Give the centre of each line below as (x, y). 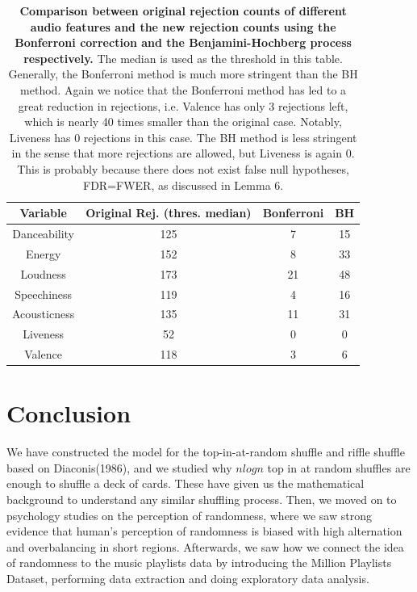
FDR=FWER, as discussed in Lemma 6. (183, 185)
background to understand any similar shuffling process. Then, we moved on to (202, 500)
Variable (43, 213)
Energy (43, 253)
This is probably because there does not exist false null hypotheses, (183, 168)
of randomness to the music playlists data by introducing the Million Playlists (199, 563)
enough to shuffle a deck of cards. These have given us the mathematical (186, 483)
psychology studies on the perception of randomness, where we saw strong (189, 515)
